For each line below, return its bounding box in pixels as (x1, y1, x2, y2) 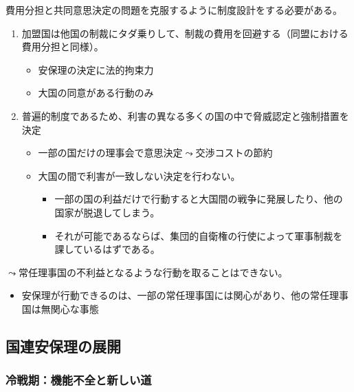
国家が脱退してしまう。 (54, 205, 160, 219)
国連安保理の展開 (5, 335, 121, 356)
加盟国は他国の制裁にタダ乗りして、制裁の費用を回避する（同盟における (21, 25, 349, 40)
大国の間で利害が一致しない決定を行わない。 (38, 168, 241, 183)
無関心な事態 (41, 301, 99, 316)
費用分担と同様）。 (21, 39, 104, 54)
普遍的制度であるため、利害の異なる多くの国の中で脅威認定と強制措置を (21, 108, 349, 123)
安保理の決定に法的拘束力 (38, 62, 154, 76)
